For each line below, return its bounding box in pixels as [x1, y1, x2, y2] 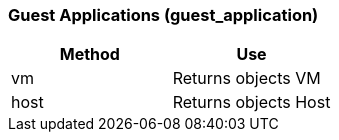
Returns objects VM [172, 68, 321, 89]
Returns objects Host [172, 92, 331, 113]
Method [59, 44, 120, 65]
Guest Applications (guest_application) [8, 5, 319, 25]
